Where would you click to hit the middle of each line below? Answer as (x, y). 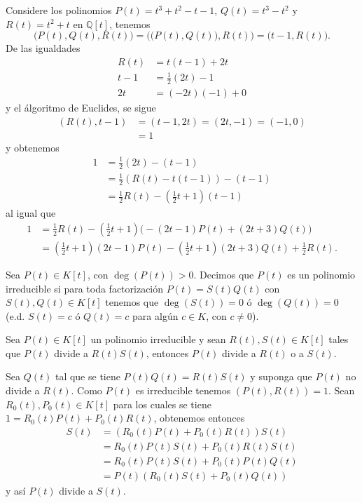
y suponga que (281, 376)
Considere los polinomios (59, 10)
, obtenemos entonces (199, 418)
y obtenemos (33, 147)
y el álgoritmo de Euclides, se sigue (81, 108)
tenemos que (132, 302)
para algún (155, 315)
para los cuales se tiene (162, 404)
